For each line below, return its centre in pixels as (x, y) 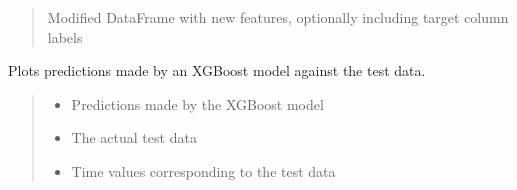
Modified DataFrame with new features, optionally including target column (278, 17)
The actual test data (134, 137)
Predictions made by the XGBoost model (197, 103)
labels (65, 36)
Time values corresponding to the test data (203, 170)
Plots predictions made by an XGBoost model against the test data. (217, 70)
